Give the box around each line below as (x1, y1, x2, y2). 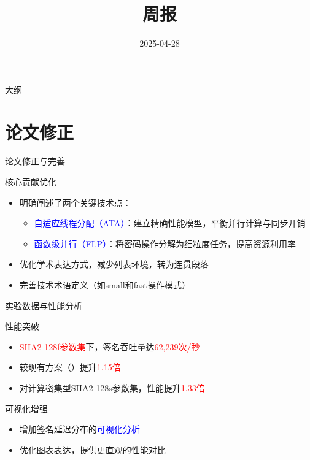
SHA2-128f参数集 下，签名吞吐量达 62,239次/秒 (19, 340, 200, 353)
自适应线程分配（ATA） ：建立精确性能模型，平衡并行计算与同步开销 (34, 217, 306, 229)
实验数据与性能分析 (5, 299, 82, 312)
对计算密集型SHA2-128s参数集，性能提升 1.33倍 (19, 381, 205, 394)
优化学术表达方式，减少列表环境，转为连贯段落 (19, 258, 209, 270)
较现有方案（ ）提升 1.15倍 (19, 361, 121, 374)
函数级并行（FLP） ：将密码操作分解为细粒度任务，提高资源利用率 (34, 237, 296, 250)
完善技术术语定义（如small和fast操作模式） (19, 278, 191, 291)
